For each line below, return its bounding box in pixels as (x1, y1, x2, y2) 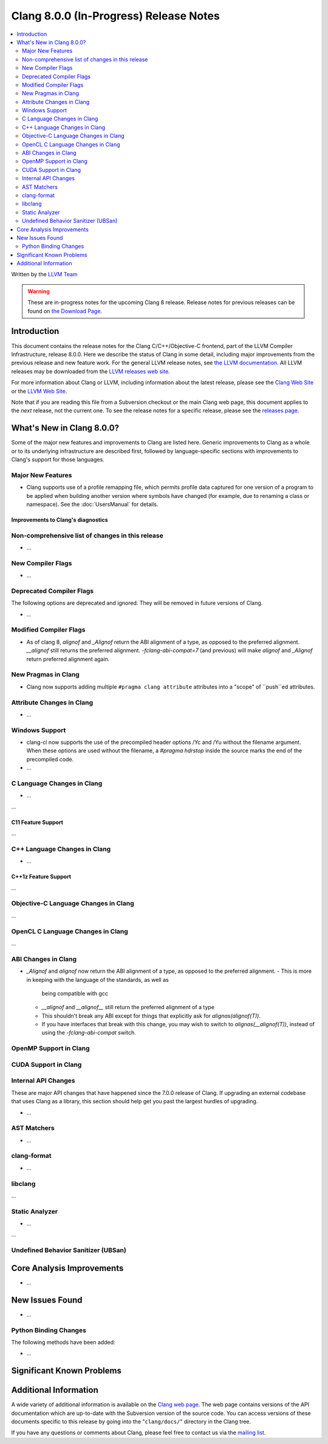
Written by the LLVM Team (11, 271, 78, 278)
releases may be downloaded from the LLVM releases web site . (11, 367, 170, 375)
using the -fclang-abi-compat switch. (41, 1029, 136, 1037)
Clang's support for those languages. (11, 455, 104, 463)
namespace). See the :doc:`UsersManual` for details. (26, 500, 159, 508)
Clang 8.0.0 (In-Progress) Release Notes (11, 9, 220, 22)
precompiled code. (26, 755, 74, 763)
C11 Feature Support (11, 819, 64, 826)
